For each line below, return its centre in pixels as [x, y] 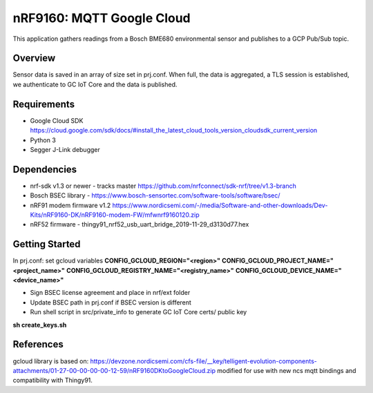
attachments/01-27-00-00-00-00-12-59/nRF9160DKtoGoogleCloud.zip [114, 370]
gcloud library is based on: [51, 361]
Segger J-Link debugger [65, 149]
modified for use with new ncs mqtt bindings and [287, 370]
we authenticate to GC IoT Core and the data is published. [95, 84]
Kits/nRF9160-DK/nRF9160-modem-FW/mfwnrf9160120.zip [115, 215]
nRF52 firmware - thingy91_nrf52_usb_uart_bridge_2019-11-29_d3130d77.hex [140, 224]
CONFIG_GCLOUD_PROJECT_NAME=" [278, 261]
